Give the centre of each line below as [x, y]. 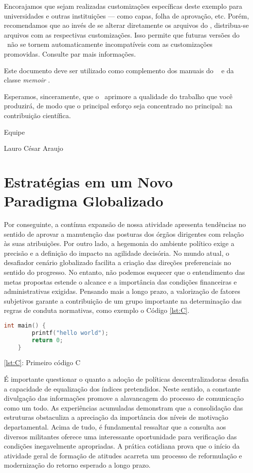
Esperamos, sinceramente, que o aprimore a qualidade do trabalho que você [118, 96]
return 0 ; [47, 340]
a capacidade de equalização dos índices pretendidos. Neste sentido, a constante [122, 388]
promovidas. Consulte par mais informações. [70, 53]
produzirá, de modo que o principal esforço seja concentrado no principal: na [118, 106]
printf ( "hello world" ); [70, 333]
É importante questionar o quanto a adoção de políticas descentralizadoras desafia [126, 379]
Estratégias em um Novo [89, 181]
